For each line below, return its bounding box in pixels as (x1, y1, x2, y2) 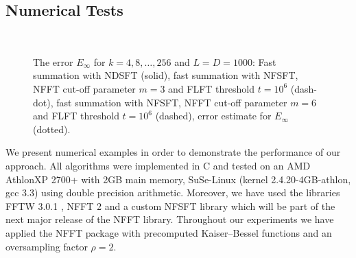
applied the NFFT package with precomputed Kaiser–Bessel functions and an (5, 225, 332, 239)
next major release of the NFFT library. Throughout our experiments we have (5, 212, 334, 226)
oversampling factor (5, 239, 88, 253)
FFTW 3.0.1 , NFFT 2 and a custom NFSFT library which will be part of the (5, 198, 335, 213)
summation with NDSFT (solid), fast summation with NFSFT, (33, 68, 298, 82)
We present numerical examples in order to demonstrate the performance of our (5, 145, 341, 159)
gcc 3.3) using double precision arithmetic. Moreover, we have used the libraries (5, 185, 340, 200)
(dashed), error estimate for (155, 108, 272, 123)
